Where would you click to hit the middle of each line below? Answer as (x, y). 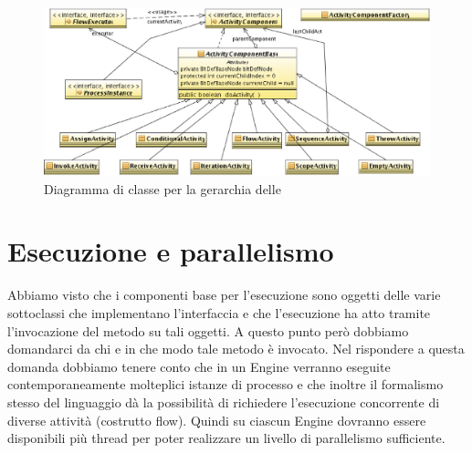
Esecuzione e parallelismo (171, 251)
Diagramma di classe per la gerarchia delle (163, 188)
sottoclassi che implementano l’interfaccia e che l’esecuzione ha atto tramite (219, 312)
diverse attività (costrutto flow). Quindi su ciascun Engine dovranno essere (217, 420)
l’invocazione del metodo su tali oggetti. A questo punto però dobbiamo (208, 330)
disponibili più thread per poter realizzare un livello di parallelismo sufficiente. (226, 438)
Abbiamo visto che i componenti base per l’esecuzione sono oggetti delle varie (224, 295)
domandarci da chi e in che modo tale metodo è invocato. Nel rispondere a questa (236, 349)
